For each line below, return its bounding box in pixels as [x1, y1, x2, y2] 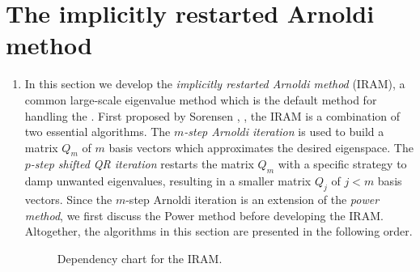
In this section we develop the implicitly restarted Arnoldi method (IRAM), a [24, 75, 405, 92]
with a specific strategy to [278, 155, 407, 172]
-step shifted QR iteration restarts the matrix [30, 155, 254, 172]
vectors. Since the [24, 191, 112, 208]
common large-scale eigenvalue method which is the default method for [24, 91, 377, 108]
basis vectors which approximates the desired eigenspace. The [108, 138, 414, 155]
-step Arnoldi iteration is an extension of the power [125, 191, 380, 208]
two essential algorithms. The [24, 123, 171, 140]
